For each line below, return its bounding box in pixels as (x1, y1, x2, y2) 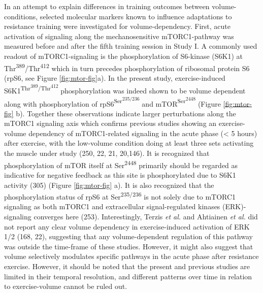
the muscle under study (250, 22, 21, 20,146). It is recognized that (4, 148, 210, 158)
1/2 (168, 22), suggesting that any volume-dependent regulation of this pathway (4, 231, 253, 242)
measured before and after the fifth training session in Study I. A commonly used (4, 41, 257, 51)
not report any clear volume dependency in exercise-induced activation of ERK (4, 221, 250, 232)
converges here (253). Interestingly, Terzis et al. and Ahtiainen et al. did (34, 211, 258, 221)
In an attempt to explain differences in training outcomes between (4, 1, 210, 11)
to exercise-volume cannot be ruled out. (4, 281, 127, 291)
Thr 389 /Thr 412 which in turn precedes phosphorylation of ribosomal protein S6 (4, 61, 250, 73)
